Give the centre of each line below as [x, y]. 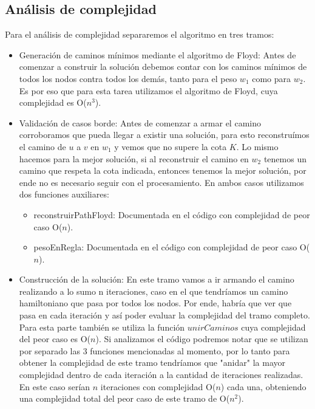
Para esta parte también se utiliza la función [102, 327]
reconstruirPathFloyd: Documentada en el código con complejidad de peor [172, 214]
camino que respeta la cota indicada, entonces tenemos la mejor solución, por [163, 170]
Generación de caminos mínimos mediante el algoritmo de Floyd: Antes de [157, 54]
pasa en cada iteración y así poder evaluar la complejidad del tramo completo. [164, 315]
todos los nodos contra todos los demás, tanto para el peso [128, 78]
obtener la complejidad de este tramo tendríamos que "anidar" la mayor [152, 363]
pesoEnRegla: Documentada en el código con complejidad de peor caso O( [172, 247]
